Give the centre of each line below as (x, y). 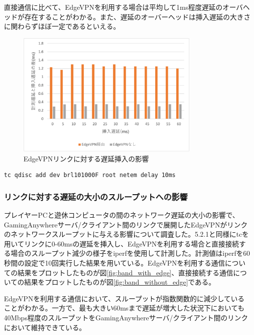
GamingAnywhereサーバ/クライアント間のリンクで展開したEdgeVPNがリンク (126, 224)
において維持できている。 (45, 327)
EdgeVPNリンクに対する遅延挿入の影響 (86, 158)
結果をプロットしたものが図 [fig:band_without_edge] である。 (120, 282)
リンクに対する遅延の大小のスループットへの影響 (96, 196)
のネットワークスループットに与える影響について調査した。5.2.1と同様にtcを (127, 234)
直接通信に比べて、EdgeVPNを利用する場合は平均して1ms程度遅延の (113, 7)
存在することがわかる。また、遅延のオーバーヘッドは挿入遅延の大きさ (137, 16)
